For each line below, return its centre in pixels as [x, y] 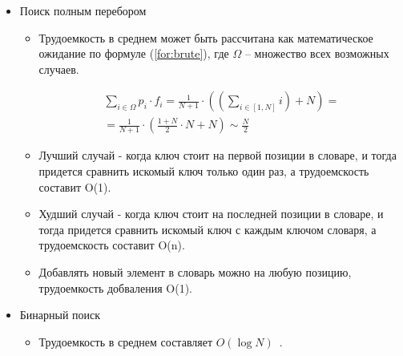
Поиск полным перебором [83, 10]
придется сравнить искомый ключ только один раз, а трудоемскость [204, 171]
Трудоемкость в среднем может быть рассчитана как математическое [206, 37]
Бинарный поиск [60, 315]
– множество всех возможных [317, 53]
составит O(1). [75, 186]
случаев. [59, 69]
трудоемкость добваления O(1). [115, 287]
